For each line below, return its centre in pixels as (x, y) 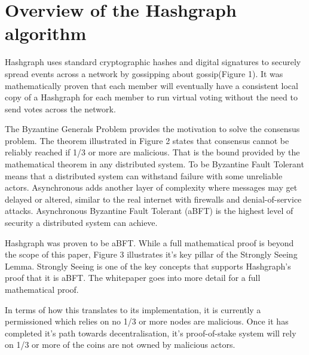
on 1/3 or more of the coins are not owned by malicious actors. (120, 345)
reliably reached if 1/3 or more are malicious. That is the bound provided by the (152, 152)
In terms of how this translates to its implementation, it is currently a (133, 309)
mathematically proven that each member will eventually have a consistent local (152, 85)
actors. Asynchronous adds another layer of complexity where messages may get (151, 187)
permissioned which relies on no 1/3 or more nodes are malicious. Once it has (147, 321)
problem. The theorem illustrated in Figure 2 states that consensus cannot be (147, 140)
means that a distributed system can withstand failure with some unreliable (144, 175)
